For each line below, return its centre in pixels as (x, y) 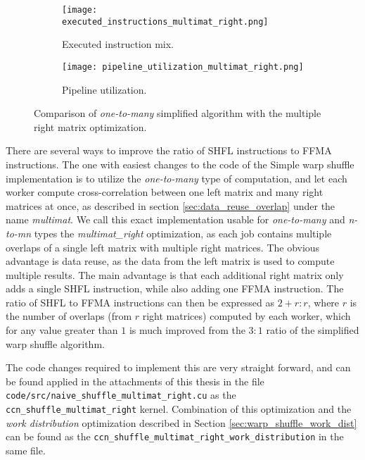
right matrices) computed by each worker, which (246, 316)
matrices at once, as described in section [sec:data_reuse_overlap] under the (171, 205)
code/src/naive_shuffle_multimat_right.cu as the (121, 395)
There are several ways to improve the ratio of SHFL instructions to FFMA (169, 150)
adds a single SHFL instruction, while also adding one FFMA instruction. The (175, 288)
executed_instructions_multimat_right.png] (165, 21)
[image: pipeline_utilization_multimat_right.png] (183, 67)
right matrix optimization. (90, 126)
